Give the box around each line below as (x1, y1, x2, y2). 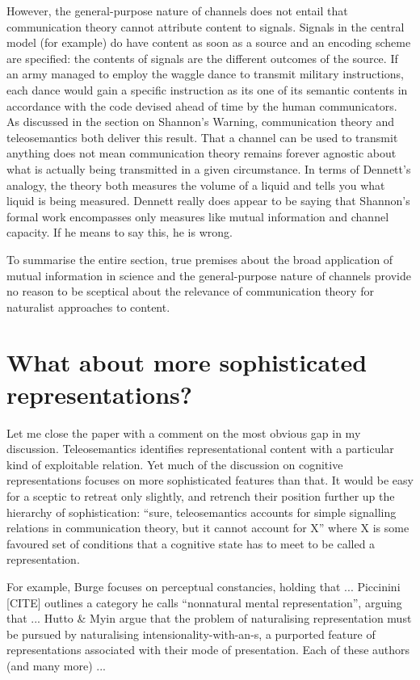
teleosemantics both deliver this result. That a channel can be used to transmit (6, 128, 398, 145)
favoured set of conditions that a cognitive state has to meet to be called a (6, 535, 376, 552)
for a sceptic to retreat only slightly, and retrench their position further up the (6, 487, 395, 504)
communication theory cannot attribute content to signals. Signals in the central (6, 18, 405, 35)
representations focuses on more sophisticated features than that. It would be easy (6, 472, 414, 489)
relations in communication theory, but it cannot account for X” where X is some (6, 519, 409, 536)
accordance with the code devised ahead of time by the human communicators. (6, 97, 397, 114)
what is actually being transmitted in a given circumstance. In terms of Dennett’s (6, 160, 411, 177)
